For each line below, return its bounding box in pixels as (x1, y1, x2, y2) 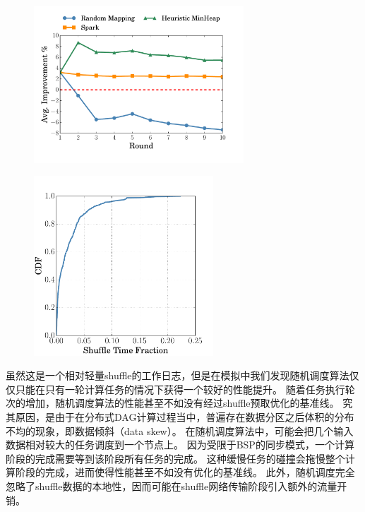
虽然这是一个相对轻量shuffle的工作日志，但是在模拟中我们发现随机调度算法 (6, 368, 349, 383)
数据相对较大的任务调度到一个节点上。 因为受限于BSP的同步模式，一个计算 (6, 437, 354, 452)
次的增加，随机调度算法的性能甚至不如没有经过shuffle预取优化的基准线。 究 (6, 395, 353, 410)
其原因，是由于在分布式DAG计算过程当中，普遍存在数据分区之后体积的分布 (6, 409, 354, 424)
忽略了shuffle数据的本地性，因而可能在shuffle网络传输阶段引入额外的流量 (6, 478, 337, 493)
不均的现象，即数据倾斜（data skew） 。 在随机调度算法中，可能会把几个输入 (6, 423, 354, 438)
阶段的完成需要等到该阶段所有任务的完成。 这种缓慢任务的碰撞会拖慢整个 (6, 451, 345, 465)
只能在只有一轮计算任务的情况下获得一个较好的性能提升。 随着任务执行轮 (15, 381, 355, 396)
